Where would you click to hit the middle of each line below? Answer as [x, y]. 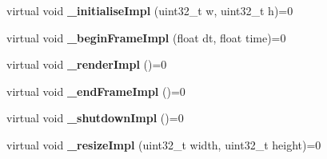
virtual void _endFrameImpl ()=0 [96, 91]
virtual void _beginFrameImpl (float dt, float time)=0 [146, 37]
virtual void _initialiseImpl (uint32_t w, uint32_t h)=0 [150, 10]
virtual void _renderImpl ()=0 [87, 64]
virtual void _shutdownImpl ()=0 [95, 118]
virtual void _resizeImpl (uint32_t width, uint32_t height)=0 [164, 144]
